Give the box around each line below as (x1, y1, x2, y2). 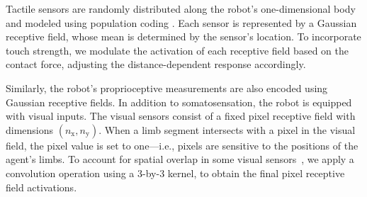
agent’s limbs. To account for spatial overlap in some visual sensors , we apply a (6, 152, 354, 167)
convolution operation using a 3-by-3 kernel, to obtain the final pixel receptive (6, 165, 345, 180)
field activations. (6, 179, 77, 194)
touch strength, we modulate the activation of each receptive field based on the (6, 43, 349, 57)
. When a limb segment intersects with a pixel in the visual (98, 122, 356, 137)
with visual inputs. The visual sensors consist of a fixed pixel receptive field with (6, 108, 356, 123)
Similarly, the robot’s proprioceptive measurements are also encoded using (6, 80, 328, 95)
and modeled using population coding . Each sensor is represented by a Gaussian (6, 15, 357, 30)
